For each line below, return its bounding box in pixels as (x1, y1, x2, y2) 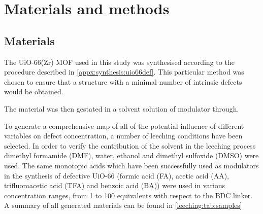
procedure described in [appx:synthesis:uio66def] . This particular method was (4, 66, 244, 77)
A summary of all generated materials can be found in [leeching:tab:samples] (4, 200, 242, 210)
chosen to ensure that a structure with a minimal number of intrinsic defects (4, 76, 242, 87)
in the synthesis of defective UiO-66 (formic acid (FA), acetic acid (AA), (4, 170, 229, 181)
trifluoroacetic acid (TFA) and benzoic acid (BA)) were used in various (4, 180, 225, 191)
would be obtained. (4, 86, 63, 97)
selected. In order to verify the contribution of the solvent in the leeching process (4, 140, 256, 151)
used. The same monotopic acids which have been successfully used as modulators (4, 160, 259, 170)
